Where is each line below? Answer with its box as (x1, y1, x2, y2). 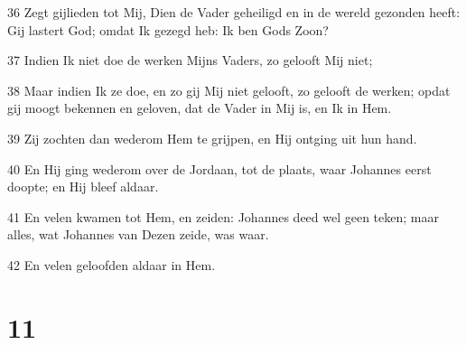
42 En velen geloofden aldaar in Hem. (7, 255, 216, 274)
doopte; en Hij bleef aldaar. (7, 177, 159, 196)
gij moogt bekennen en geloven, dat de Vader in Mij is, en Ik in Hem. (7, 98, 392, 117)
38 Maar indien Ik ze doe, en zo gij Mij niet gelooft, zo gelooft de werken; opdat (7, 80, 451, 99)
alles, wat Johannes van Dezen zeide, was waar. (7, 225, 269, 244)
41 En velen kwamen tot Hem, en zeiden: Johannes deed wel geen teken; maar (7, 207, 439, 226)
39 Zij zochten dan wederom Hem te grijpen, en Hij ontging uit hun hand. (7, 128, 417, 147)
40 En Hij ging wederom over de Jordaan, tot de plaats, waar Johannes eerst (7, 159, 432, 178)
